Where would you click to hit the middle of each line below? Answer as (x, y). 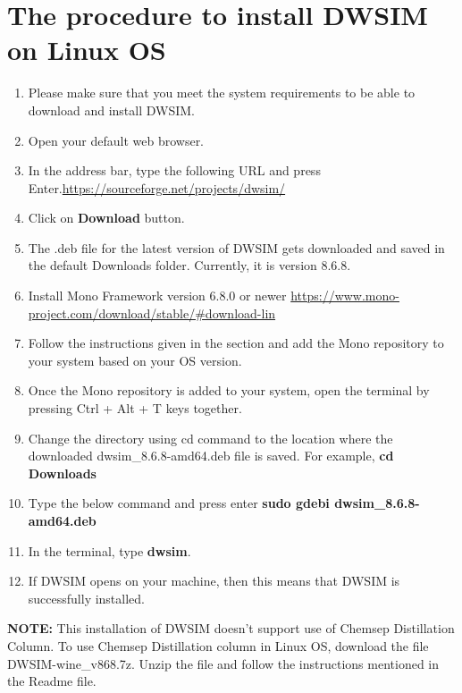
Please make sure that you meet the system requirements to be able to (222, 93)
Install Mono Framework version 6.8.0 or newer (157, 296)
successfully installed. (86, 598)
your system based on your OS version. (135, 360)
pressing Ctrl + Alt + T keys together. (135, 408)
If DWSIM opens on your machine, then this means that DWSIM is (214, 581)
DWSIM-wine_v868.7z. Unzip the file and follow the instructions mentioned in (223, 663)
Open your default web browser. (116, 140)
